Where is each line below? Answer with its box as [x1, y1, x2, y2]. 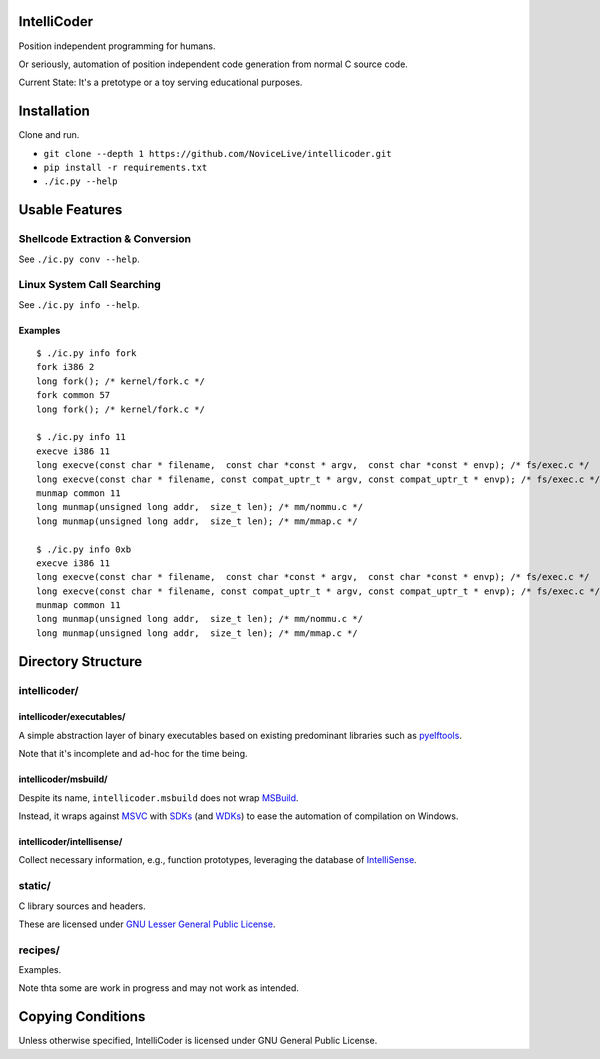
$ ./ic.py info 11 [36, 431, 127, 443]
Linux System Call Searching [18, 278, 162, 292]
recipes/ [18, 943, 60, 957]
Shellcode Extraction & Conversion [18, 232, 192, 246]
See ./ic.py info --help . [18, 298, 140, 310]
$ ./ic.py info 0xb [36, 543, 132, 555]
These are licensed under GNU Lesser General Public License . [18, 918, 276, 930]
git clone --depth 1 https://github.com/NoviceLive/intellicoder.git [43, 148, 392, 159]
